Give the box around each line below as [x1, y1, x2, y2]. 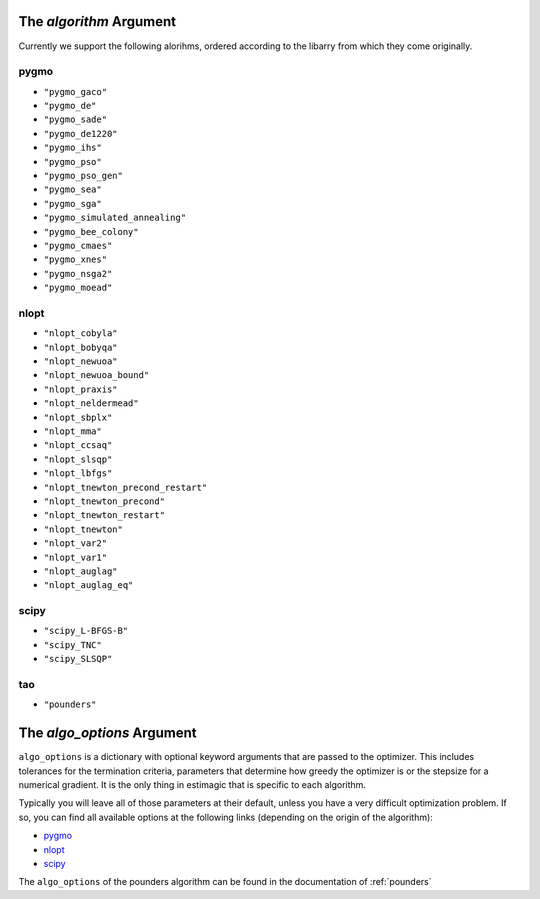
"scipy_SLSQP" [43, 653, 113, 665]
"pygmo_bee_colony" [43, 226, 139, 237]
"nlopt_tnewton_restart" [43, 510, 165, 521]
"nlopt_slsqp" [43, 453, 113, 465]
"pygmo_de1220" [43, 128, 119, 139]
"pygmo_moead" [43, 282, 113, 294]
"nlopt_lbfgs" [43, 468, 113, 479]
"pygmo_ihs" [43, 142, 102, 154]
